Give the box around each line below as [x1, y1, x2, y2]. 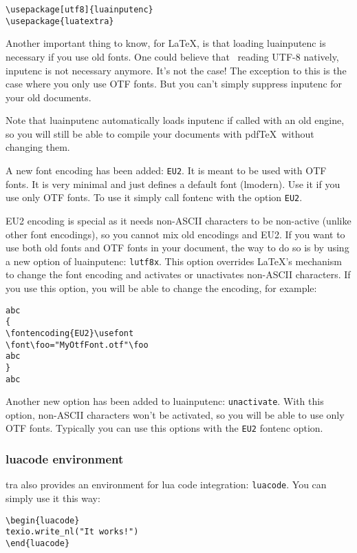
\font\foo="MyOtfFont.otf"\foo [6, 340, 149, 350]
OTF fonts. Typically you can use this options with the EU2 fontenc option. [6, 421, 323, 435]
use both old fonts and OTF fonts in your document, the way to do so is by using [6, 240, 349, 255]
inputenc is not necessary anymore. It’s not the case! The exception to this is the [6, 63, 347, 77]
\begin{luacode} [6, 515, 80, 525]
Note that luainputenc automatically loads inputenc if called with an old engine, [6, 113, 345, 127]
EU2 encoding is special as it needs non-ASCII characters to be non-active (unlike [6, 213, 351, 227]
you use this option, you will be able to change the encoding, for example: [6, 281, 317, 295]
